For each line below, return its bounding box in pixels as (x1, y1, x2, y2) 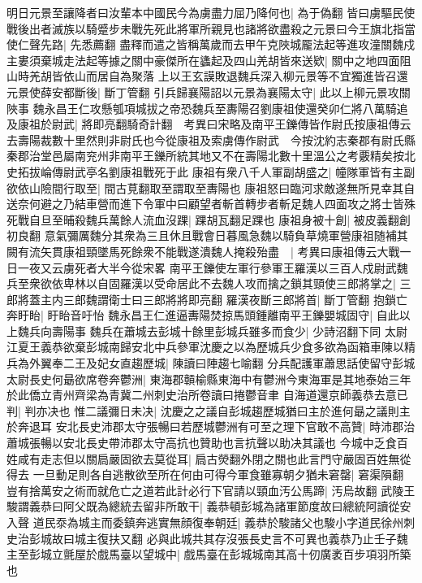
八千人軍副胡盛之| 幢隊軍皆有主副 (237, 163, 416, 180)
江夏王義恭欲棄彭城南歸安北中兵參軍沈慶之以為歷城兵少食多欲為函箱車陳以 (6, 338, 404, 355)
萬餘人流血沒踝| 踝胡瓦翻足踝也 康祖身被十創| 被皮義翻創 (108, 211, 411, 228)
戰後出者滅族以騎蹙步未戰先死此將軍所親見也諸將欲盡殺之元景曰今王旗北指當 (6, 20, 416, 37)
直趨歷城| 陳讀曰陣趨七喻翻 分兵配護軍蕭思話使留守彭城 (119, 355, 416, 372)
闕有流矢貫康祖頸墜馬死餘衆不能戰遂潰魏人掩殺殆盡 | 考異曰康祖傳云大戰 (6, 242, 400, 259)
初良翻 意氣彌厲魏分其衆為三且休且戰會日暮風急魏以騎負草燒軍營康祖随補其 (6, 227, 408, 244)
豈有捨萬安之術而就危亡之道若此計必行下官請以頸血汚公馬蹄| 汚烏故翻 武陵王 (6, 481, 416, 498)
